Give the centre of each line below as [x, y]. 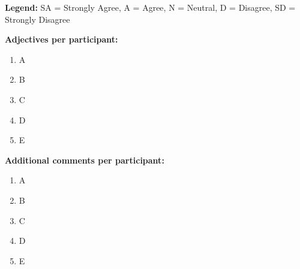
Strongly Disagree [37, 19]
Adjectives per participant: [61, 39]
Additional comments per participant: [85, 160]
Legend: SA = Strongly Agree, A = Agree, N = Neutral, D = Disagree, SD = [150, 7]
